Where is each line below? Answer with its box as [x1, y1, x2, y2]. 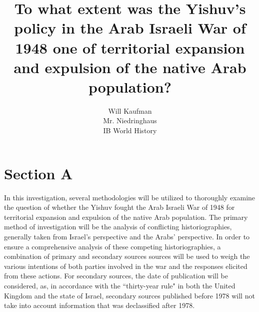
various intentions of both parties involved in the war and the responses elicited [4, 260, 247, 271]
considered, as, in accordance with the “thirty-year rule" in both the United [4, 280, 235, 290]
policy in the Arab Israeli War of [14, 18, 246, 38]
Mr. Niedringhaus [103, 115, 157, 126]
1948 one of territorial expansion [15, 37, 245, 58]
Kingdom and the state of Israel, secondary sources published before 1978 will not [4, 290, 255, 300]
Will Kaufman [108, 105, 152, 116]
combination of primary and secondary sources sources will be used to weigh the [4, 251, 250, 261]
